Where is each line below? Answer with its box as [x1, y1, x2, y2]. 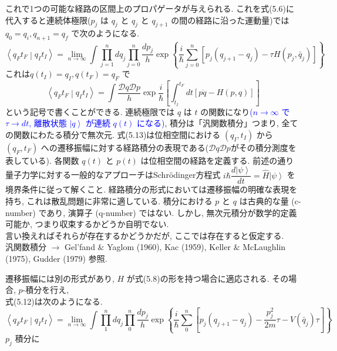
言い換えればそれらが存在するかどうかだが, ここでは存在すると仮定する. [5, 229, 284, 241]
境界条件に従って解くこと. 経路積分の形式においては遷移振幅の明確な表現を [5, 183, 298, 195]
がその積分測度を [230, 141, 296, 153]
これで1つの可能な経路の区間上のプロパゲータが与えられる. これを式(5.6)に [5, 2, 294, 14]
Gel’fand [65, 241, 95, 253]
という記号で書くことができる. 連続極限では [5, 105, 175, 117]
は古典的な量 [239, 194, 289, 207]
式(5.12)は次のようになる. [5, 295, 103, 307]
